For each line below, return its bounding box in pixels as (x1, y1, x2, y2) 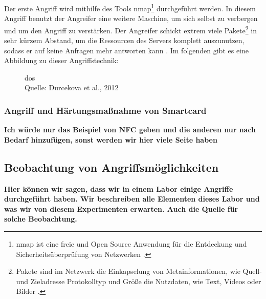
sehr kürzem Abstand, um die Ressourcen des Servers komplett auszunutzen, (4, 35, 245, 46)
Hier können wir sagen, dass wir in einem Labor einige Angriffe (4, 183, 233, 194)
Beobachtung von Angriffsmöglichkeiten (4, 159, 219, 175)
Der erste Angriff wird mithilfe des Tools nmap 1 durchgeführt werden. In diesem (4, 2, 256, 13)
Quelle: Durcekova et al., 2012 (25, 82, 119, 93)
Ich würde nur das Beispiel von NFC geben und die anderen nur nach (4, 124, 256, 135)
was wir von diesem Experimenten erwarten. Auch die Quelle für (4, 203, 238, 214)
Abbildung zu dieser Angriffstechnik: (4, 55, 119, 66)
